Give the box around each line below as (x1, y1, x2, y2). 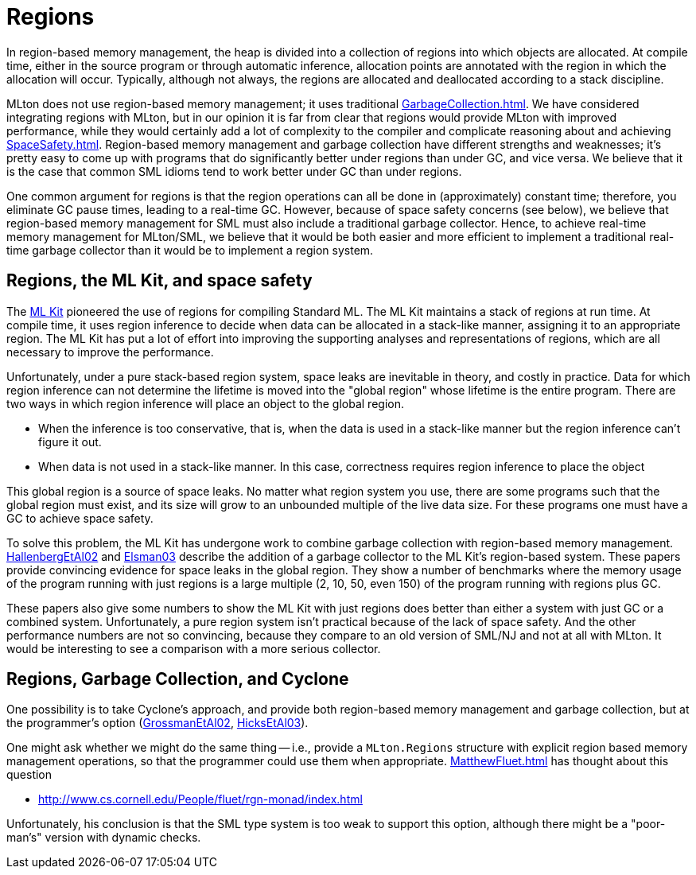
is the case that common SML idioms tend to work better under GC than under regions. (6, 164, 462, 178)
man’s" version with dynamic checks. (6, 830, 201, 845)
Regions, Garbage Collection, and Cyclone (6, 669, 349, 690)
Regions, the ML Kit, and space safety (6, 270, 313, 291)
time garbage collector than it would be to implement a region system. (6, 243, 374, 257)
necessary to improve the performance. (6, 344, 214, 359)
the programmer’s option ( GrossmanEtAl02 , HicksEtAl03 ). (6, 716, 309, 730)
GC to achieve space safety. (6, 511, 154, 525)
